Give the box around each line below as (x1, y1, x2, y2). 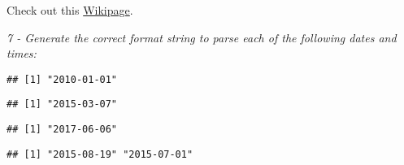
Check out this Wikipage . (7, 2, 133, 18)
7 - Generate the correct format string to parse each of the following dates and (7, 28, 397, 46)
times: (7, 45, 37, 62)
